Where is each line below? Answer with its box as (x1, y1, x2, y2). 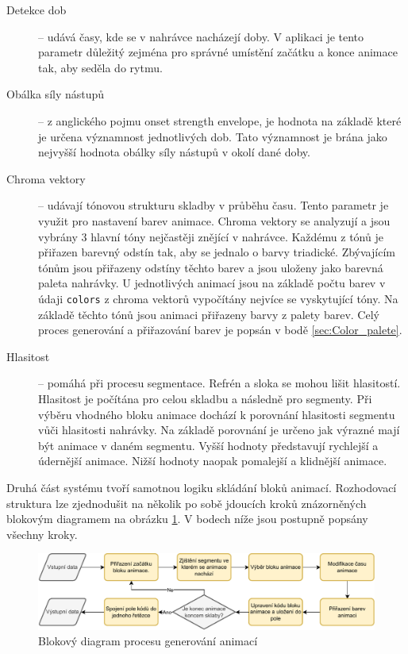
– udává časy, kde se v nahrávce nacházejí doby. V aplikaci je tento (38, 28, 364, 44)
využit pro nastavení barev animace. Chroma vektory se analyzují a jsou (38, 212, 391, 229)
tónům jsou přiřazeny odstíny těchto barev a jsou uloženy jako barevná (38, 259, 383, 275)
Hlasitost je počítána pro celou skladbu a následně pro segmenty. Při (38, 390, 372, 406)
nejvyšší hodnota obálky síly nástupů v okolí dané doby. (38, 144, 310, 160)
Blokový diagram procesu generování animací (38, 633, 258, 649)
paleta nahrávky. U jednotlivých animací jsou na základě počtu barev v (38, 275, 386, 291)
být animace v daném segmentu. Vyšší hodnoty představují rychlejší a (38, 437, 379, 453)
